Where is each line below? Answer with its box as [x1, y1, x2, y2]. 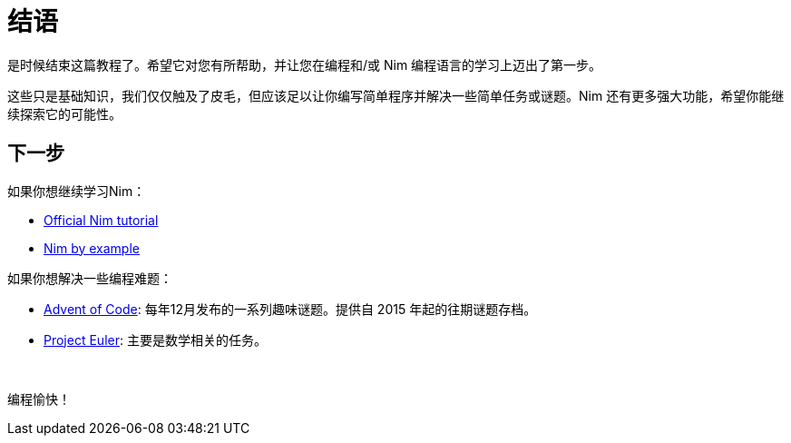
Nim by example [44, 240, 140, 256]
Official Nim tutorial [44, 212, 159, 228]
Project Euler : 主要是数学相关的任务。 [44, 331, 267, 348]
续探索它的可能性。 [7, 105, 122, 122]
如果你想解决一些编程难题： [7, 270, 172, 286]
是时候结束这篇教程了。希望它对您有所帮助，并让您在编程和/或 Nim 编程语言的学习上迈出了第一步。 [7, 56, 602, 73]
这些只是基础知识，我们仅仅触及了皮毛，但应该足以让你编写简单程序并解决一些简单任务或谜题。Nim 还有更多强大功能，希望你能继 [7, 87, 785, 103]
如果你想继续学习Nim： [7, 182, 146, 199]
